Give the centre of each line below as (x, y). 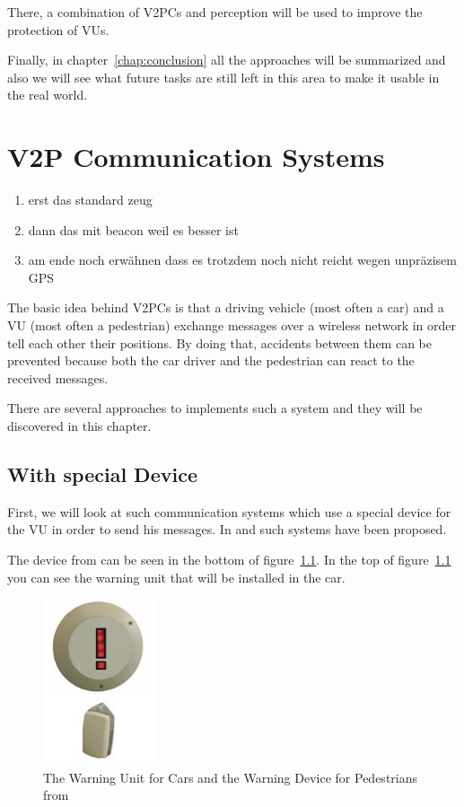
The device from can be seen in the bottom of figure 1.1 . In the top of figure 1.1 (229, 560)
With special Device (102, 474)
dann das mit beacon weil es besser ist (133, 229)
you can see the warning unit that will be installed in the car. (176, 577)
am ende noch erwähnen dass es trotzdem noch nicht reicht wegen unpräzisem (242, 260)
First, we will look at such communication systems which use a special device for (229, 511)
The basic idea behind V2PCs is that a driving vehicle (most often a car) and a (226, 307)
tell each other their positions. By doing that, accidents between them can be (219, 342)
